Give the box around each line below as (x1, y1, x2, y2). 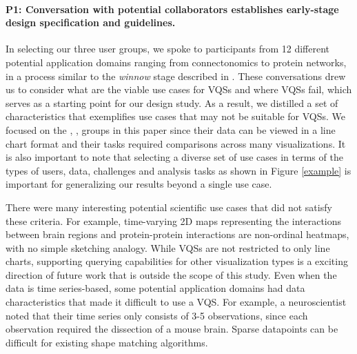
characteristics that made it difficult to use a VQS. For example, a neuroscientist (6, 295, 347, 309)
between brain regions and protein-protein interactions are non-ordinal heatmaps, (6, 227, 349, 242)
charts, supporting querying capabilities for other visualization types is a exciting (6, 254, 348, 268)
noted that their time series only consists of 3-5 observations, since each (6, 308, 308, 322)
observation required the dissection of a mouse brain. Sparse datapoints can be (6, 322, 338, 336)
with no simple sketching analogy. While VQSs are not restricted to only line (6, 240, 330, 255)
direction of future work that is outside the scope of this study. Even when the (6, 267, 337, 282)
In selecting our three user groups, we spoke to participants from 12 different (6, 41, 330, 56)
